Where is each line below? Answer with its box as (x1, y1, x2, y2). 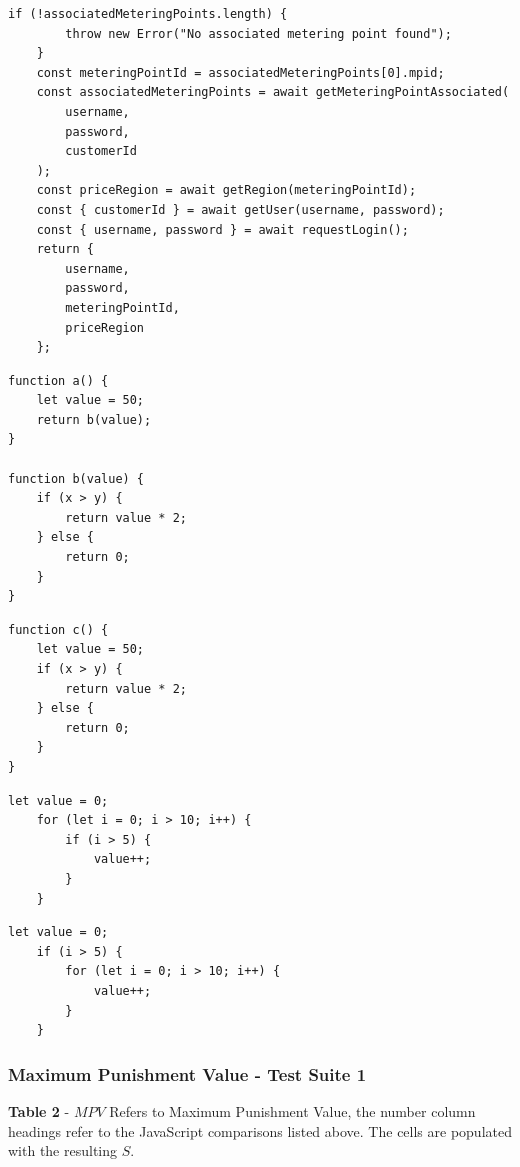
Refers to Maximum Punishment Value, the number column (109, 1100, 476, 1121)
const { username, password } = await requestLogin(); (36, 222, 409, 237)
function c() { (8, 622, 109, 637)
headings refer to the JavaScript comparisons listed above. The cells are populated (8, 1120, 512, 1141)
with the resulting (8, 1140, 118, 1161)
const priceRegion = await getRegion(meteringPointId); (36, 183, 417, 198)
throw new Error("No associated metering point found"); (65, 26, 452, 41)
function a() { (8, 373, 109, 388)
